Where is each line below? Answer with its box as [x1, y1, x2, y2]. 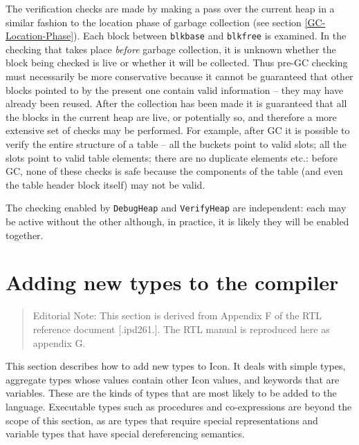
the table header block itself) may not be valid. [6, 177, 205, 191]
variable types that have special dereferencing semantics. [6, 426, 245, 441]
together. [6, 227, 44, 242]
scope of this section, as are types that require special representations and [6, 413, 318, 427]
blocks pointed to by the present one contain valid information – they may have [6, 82, 344, 97]
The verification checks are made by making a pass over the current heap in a [6, 1, 335, 15]
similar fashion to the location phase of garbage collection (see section [6, 15, 302, 29]
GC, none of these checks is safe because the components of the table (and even [6, 164, 343, 178]
